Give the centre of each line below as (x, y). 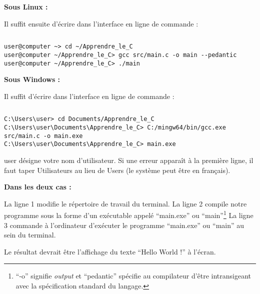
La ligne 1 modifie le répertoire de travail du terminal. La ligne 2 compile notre (125, 203)
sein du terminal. (30, 235)
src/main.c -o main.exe (43, 136)
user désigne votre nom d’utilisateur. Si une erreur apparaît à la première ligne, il (129, 160)
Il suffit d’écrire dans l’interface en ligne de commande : (89, 96)
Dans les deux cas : (38, 187)
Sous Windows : (32, 79)
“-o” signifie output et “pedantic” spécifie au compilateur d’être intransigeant (133, 276)
